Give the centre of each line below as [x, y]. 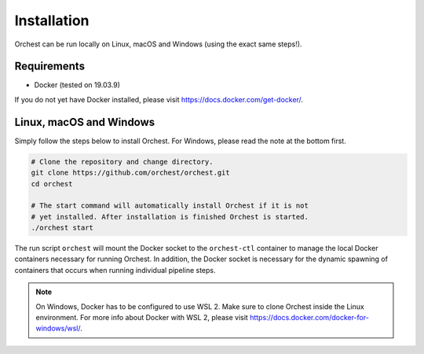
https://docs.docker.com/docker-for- [309, 318]
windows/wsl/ [58, 328]
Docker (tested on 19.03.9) [77, 85]
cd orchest [52, 184]
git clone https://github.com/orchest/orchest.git [131, 173]
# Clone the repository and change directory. [122, 162]
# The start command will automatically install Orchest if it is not [170, 206]
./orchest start [62, 228]
